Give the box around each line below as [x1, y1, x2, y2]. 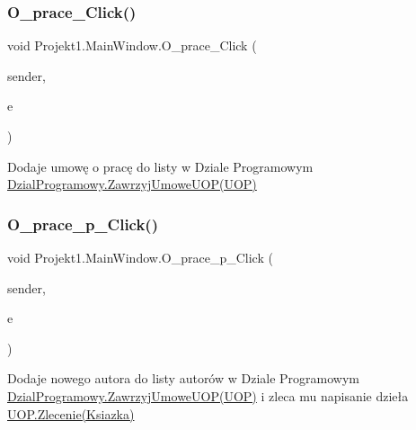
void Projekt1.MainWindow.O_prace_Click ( [7, 36, 257, 55]
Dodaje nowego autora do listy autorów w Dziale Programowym [7, 369, 360, 388]
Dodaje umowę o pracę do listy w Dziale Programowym [7, 157, 314, 175]
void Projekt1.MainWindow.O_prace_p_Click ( [7, 248, 273, 266]
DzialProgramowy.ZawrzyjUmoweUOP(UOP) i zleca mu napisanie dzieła [7, 386, 409, 405]
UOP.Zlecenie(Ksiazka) [7, 404, 135, 423]
